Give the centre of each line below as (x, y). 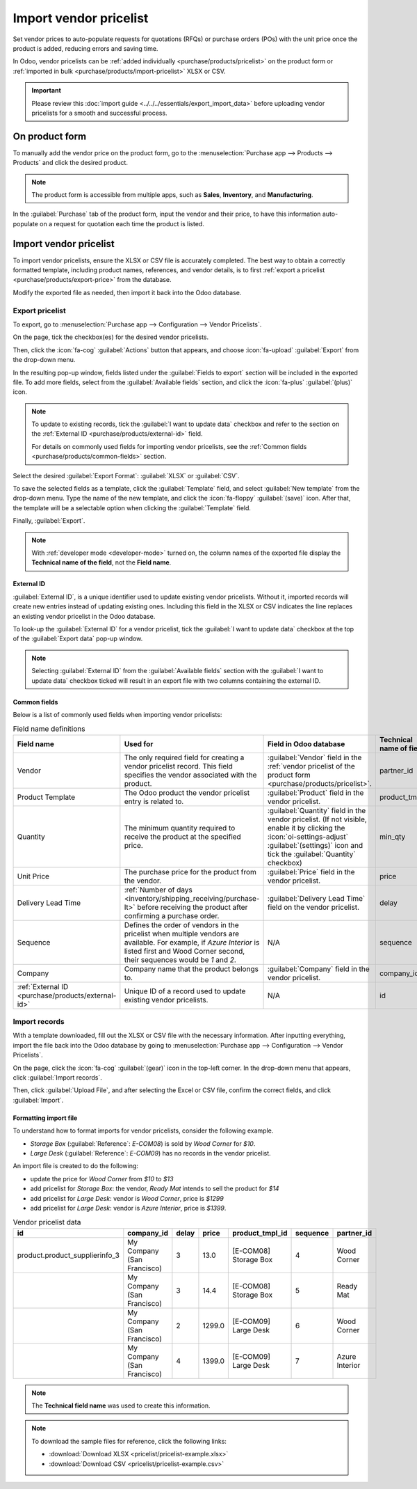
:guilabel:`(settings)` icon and (315, 845)
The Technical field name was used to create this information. (121, 1405)
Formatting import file (45, 1118)
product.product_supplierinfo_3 (68, 1255)
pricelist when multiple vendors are (182, 933)
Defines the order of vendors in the (181, 924)
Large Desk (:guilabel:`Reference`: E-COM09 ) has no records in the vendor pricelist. (150, 1153)
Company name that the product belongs (191, 969)
